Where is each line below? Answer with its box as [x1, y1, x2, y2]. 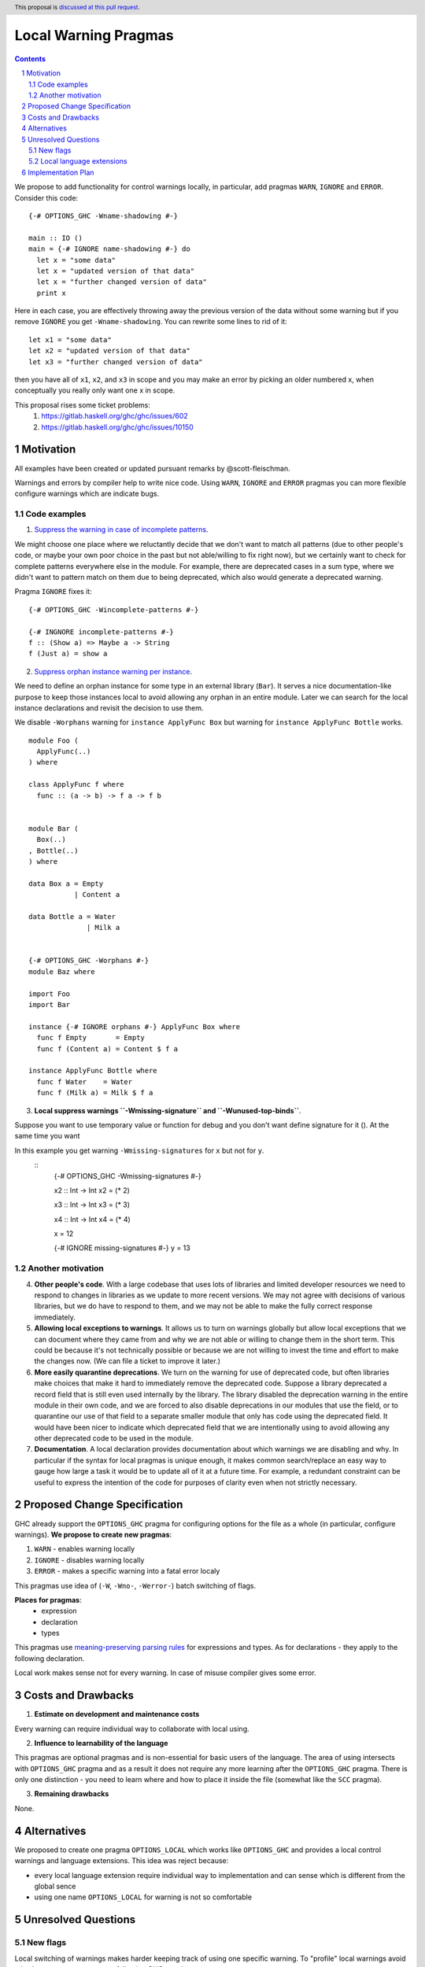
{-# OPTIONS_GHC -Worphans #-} [28, 956, 150, 965]
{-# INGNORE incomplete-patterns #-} [28, 627, 175, 637]
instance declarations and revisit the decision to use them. [14, 703, 204, 712]
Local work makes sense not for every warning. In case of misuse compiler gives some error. [14, 1668, 316, 1677]
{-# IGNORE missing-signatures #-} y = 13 [54, 1243, 190, 1253]
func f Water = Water [36, 1077, 133, 1086]
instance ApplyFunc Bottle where [28, 1066, 157, 1076]
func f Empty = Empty [36, 1033, 146, 1043]
